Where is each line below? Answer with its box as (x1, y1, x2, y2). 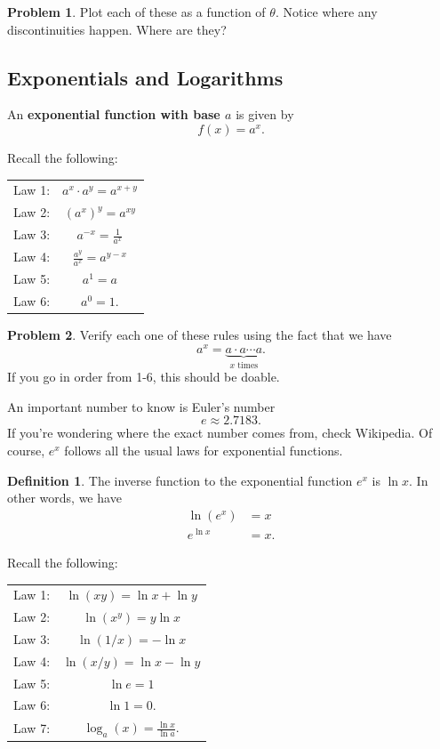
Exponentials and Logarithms (7, 63, 284, 91)
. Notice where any (275, 3, 378, 20)
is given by (236, 105, 294, 124)
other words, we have (7, 488, 122, 507)
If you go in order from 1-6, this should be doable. (7, 367, 280, 386)
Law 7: (13, 718, 51, 737)
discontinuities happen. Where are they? (7, 20, 227, 38)
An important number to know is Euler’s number (7, 397, 276, 415)
